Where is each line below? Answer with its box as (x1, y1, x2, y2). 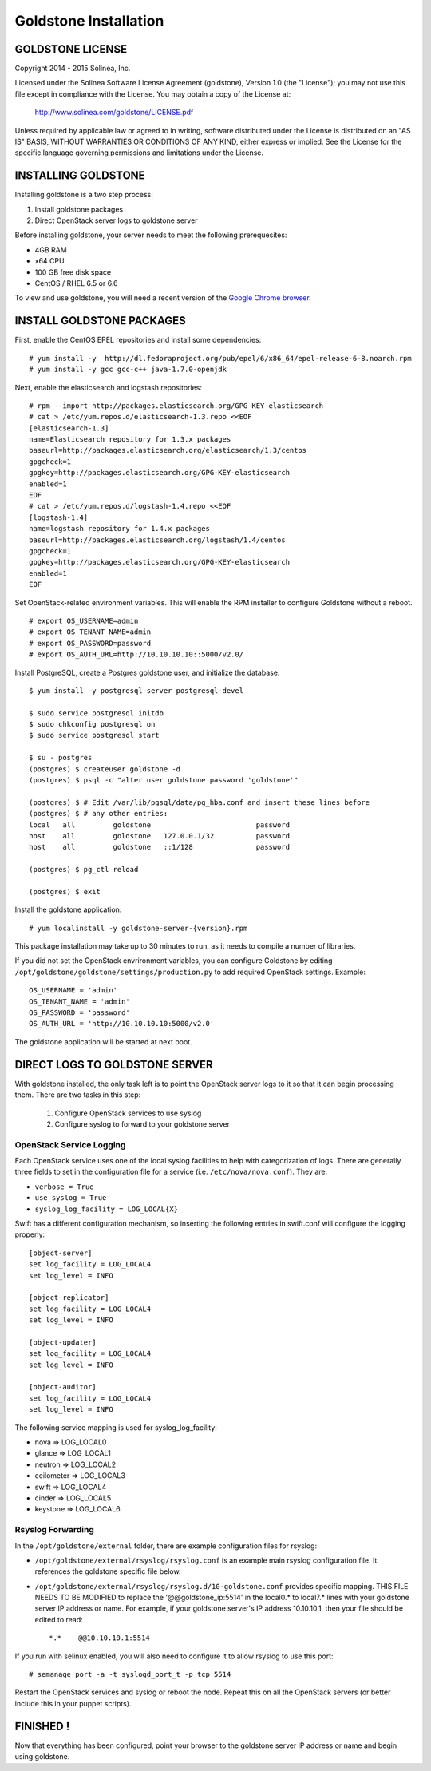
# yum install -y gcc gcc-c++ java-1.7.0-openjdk (29, 365, 227, 374)
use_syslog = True (34, 1194, 107, 1202)
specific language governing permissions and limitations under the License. (14, 148, 263, 157)
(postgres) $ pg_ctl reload (29, 865, 139, 874)
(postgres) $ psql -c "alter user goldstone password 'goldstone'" (29, 775, 299, 785)
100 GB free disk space (34, 267, 112, 277)
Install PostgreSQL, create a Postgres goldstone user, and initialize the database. (14, 668, 280, 677)
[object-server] (29, 1248, 93, 1258)
